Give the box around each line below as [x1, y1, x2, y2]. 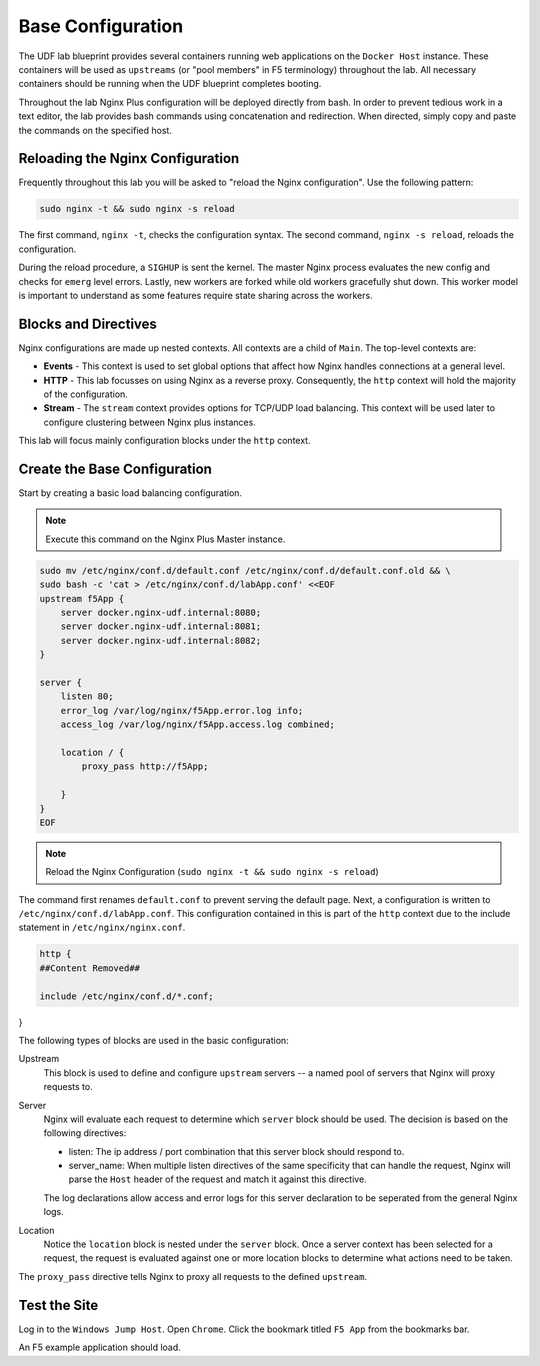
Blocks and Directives [18, 315, 157, 332]
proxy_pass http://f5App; [81, 761, 209, 772]
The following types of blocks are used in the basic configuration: [18, 1034, 289, 1046]
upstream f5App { [39, 593, 125, 604]
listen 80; [60, 691, 114, 702]
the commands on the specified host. [18, 124, 172, 136]
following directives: [43, 1127, 127, 1139]
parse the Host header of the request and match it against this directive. [68, 1173, 367, 1185]
